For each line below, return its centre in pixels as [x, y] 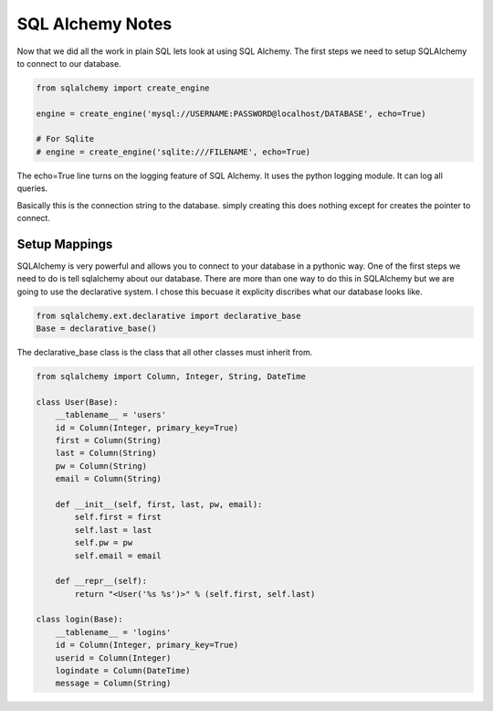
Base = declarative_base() [96, 329]
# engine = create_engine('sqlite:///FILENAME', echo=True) [173, 152]
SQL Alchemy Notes [94, 24]
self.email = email [118, 556]
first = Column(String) [108, 440]
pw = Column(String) [101, 466]
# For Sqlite [65, 139]
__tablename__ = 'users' [111, 415]
